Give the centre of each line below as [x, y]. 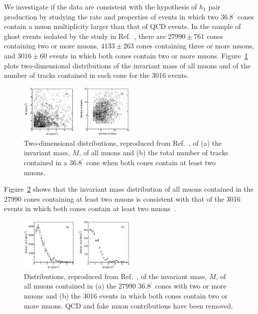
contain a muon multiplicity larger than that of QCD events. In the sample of [123, 26]
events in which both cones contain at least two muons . [90, 208]
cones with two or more [191, 286]
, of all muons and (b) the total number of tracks [154, 153]
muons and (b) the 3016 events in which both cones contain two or [126, 295]
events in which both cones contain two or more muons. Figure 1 [149, 55]
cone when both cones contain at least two [151, 162]
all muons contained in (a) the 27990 [80, 286]
